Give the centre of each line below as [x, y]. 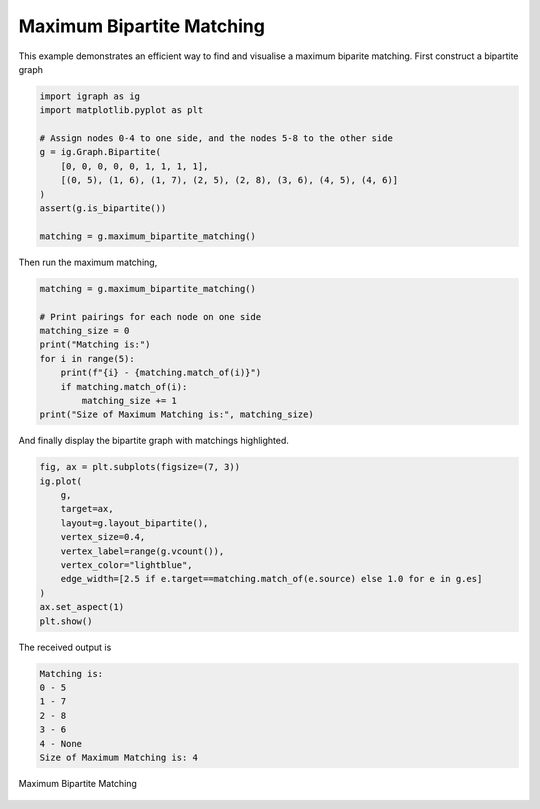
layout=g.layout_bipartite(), [134, 523]
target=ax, [87, 509]
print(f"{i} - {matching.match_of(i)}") [161, 373]
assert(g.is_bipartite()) [103, 208]
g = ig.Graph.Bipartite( [100, 152]
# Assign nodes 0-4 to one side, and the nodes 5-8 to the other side [216, 138]
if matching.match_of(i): [124, 386]
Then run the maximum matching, [88, 262]
